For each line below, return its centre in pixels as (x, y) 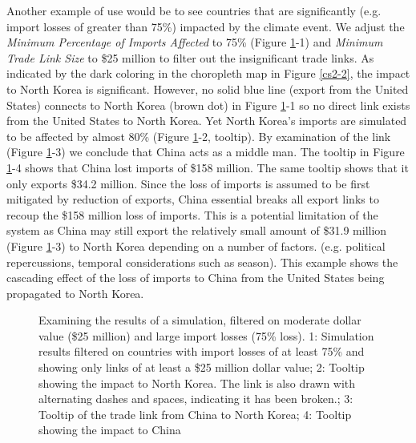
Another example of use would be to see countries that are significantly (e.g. (194, 10)
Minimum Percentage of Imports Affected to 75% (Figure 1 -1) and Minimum (195, 42)
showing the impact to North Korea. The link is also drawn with (197, 383)
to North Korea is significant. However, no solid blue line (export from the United (208, 89)
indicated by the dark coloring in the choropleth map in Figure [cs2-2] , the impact (208, 73)
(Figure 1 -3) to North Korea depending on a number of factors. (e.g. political (196, 246)
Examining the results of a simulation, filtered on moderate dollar (200, 320)
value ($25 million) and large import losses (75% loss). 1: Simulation (206, 335)
